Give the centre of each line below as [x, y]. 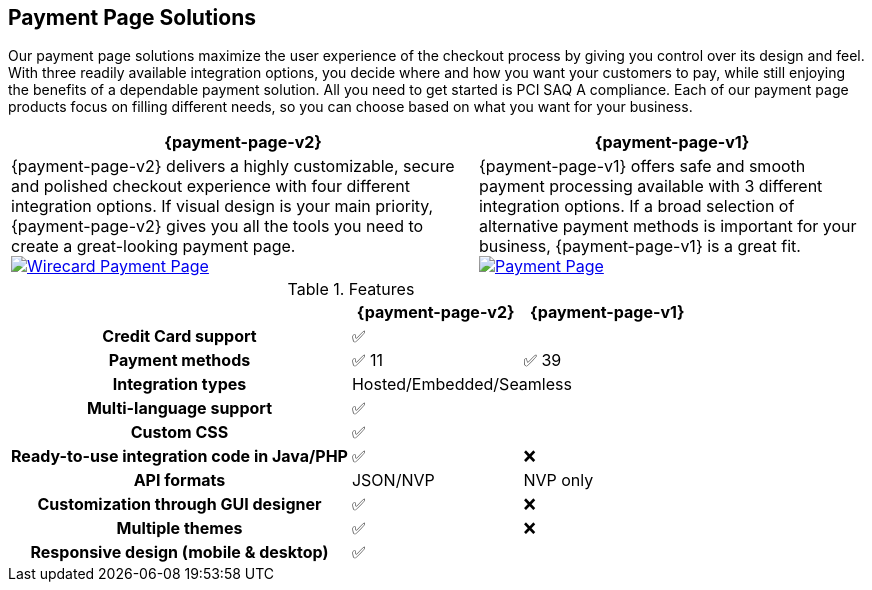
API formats [179, 480]
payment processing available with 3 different [650, 186]
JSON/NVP [393, 480]
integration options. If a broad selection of [636, 206]
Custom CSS [179, 432]
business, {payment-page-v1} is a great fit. [639, 246]
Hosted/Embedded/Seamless [461, 384]
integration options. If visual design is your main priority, [222, 206]
